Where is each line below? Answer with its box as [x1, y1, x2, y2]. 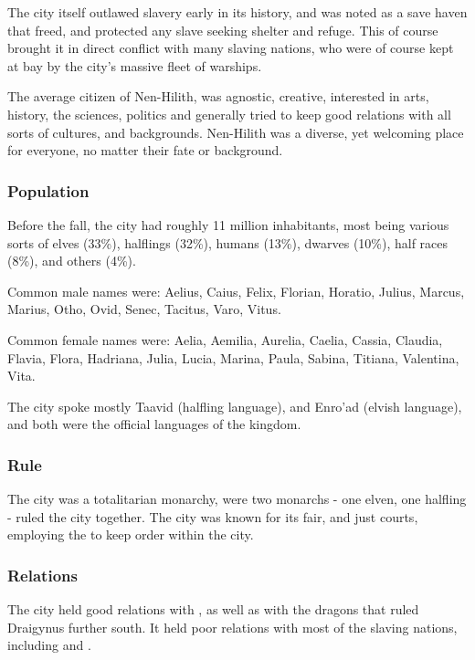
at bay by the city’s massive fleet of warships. [7, 56, 262, 75]
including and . [7, 635, 91, 655]
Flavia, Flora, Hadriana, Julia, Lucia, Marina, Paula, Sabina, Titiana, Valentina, [7, 348, 459, 367]
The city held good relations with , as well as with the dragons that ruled [7, 600, 419, 619]
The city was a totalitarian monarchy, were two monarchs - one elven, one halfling [7, 489, 467, 508]
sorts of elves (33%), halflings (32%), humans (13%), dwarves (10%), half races [7, 233, 449, 252]
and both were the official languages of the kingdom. [7, 414, 301, 434]
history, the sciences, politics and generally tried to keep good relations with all [7, 104, 451, 123]
